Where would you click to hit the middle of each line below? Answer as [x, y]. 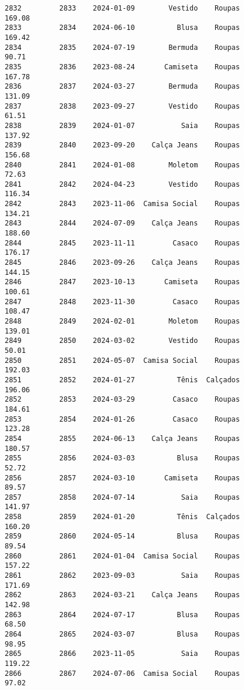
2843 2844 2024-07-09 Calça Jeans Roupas [122, 223]
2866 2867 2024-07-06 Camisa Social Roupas [122, 673]
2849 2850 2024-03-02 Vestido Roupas [122, 341]
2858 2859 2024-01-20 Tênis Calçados [122, 517]
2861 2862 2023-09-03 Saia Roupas [122, 576]
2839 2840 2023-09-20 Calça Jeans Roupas [122, 145]
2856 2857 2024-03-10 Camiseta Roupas [122, 478]
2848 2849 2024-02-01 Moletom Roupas [122, 321]
